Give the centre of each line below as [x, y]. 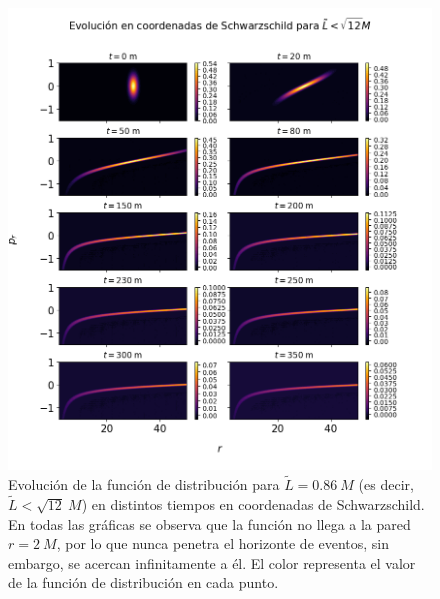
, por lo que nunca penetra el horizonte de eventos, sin [223, 543]
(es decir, [386, 484]
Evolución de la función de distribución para [144, 484]
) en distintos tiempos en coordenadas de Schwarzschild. [253, 503]
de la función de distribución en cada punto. [143, 582]
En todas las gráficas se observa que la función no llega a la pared [209, 523]
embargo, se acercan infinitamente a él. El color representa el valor [212, 562]
